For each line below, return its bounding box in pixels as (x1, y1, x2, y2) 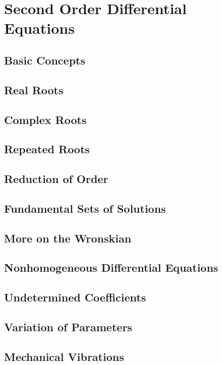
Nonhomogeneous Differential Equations (4, 260, 218, 275)
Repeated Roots (4, 141, 90, 157)
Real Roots (4, 82, 64, 97)
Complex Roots (4, 111, 87, 127)
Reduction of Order (4, 171, 108, 187)
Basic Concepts (4, 52, 86, 68)
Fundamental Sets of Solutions (4, 200, 166, 216)
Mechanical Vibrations (4, 348, 124, 364)
